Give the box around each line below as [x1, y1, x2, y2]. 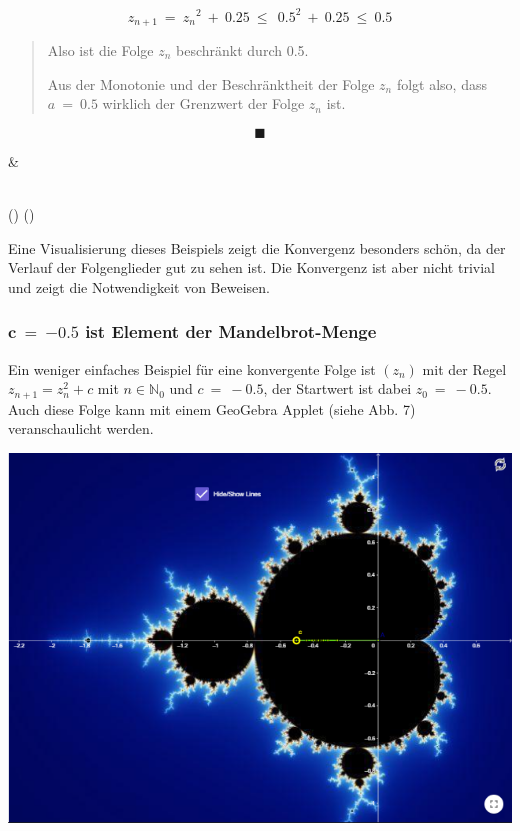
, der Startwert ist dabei [263, 378, 412, 399]
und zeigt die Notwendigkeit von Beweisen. [8, 276, 270, 297]
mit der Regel [422, 358, 507, 379]
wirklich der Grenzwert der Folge [102, 93, 305, 114]
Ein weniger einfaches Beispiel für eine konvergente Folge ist [8, 358, 376, 379]
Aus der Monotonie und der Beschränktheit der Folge [47, 73, 375, 94]
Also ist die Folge [47, 39, 154, 60]
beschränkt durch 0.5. [176, 39, 309, 60]
